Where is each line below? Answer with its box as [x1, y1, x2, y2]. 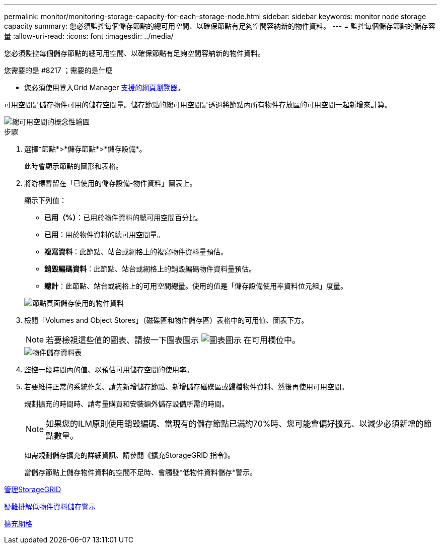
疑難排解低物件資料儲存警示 [4, 502, 96, 511]
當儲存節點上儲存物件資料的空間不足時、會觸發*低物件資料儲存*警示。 [24, 468, 257, 476]
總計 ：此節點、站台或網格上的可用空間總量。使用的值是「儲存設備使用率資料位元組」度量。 [44, 282, 347, 290]
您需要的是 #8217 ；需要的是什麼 [4, 66, 113, 75]
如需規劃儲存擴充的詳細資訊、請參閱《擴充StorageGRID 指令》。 [24, 451, 235, 459]
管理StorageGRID [4, 485, 61, 494]
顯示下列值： [24, 196, 66, 204]
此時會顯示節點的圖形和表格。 [24, 162, 123, 170]
